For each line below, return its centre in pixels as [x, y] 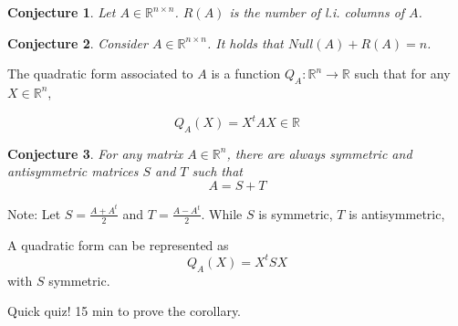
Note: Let [34, 213]
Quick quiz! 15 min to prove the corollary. [125, 311]
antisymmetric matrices [73, 171]
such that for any [402, 74]
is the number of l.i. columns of [317, 12]
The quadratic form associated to [100, 74]
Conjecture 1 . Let [62, 12]
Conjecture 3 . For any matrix [95, 153]
